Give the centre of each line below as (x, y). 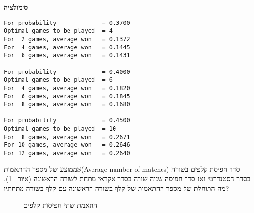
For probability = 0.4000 (67, 72)
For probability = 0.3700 (67, 23)
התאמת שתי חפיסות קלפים (61, 204)
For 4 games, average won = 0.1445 (67, 47)
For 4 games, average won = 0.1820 (67, 88)
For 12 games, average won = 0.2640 (67, 154)
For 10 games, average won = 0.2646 (67, 145)
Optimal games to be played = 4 (58, 31)
